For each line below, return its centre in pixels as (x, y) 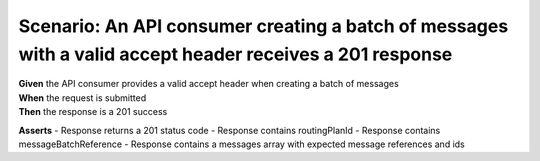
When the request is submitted (82, 97)
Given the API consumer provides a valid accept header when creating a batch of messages (208, 84)
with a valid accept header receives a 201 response (235, 54)
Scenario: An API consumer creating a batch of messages (263, 26)
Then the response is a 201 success (93, 112)
